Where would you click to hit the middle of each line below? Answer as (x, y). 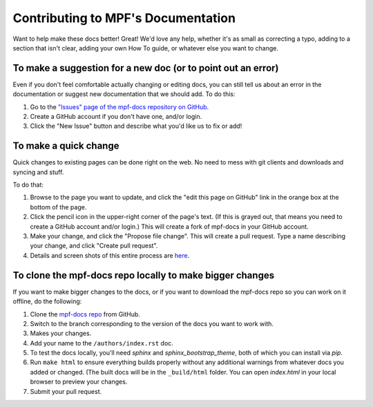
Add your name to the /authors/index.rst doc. (102, 343)
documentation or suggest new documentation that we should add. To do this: (124, 94)
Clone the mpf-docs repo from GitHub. (85, 314)
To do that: (28, 185)
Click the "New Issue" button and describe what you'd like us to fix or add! (136, 126)
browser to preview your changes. (79, 382)
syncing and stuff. (38, 172)
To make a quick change (66, 146)
